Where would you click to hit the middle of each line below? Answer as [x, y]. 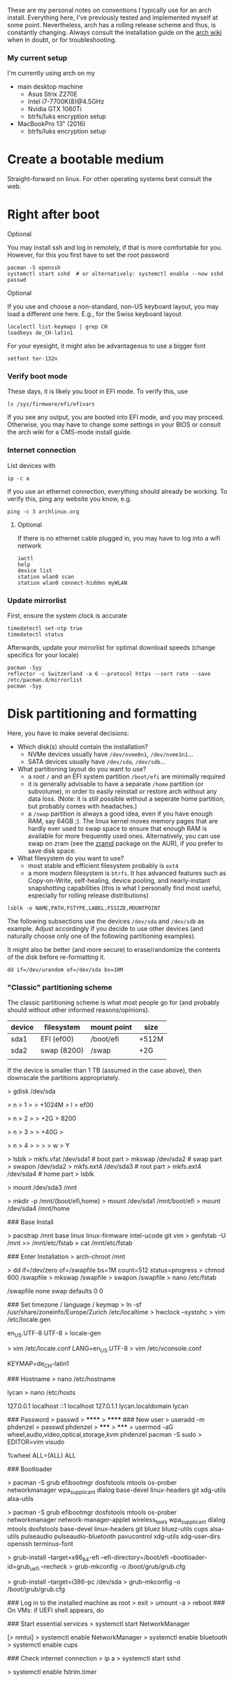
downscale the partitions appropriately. [64, 1078]
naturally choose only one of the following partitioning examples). [102, 936]
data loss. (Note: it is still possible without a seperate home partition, [126, 799]
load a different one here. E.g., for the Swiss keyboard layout [94, 314]
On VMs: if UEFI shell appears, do [56, 1610]
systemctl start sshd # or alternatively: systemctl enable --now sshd [115, 274]
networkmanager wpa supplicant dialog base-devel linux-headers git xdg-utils [117, 1491]
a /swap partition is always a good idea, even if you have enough [120, 814]
